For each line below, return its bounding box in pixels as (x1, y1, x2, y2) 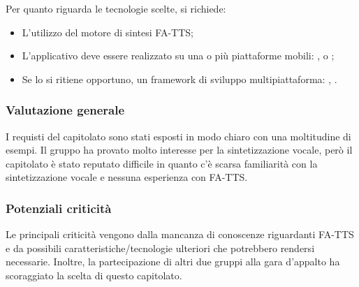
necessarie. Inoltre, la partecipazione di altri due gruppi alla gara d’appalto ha (6, 254, 340, 269)
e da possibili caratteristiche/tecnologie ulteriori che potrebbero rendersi (6, 240, 315, 255)
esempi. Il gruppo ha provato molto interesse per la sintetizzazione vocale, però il (6, 142, 353, 157)
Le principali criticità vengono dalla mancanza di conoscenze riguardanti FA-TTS (6, 227, 354, 242)
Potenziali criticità (6, 199, 112, 216)
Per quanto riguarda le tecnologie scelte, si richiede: (6, 1, 226, 15)
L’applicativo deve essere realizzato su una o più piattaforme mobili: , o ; (22, 48, 335, 63)
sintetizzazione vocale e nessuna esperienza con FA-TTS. (6, 170, 248, 184)
